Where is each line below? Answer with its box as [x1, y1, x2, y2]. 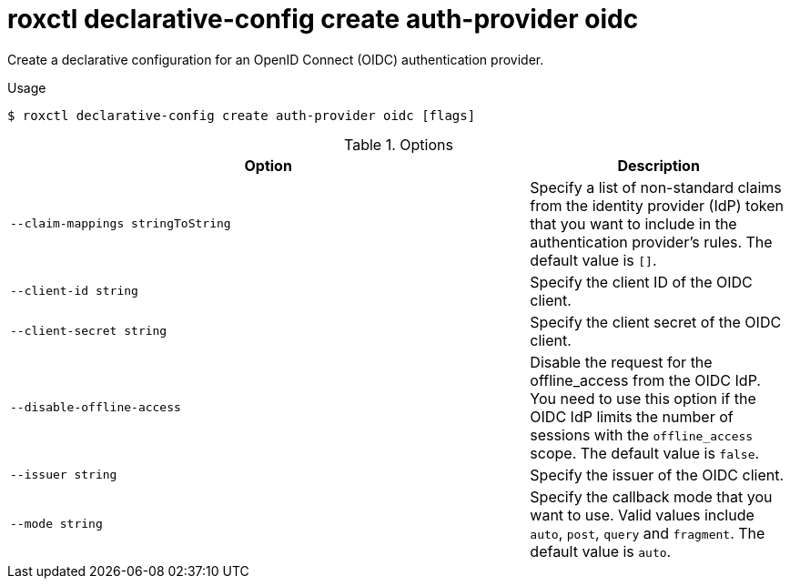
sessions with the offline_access [530, 425, 754, 444]
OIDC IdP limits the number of [530, 407, 734, 426]
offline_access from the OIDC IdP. [530, 370, 761, 389]
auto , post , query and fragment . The [530, 523, 765, 542]
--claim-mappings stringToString [10, 217, 231, 231]
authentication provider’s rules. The [530, 232, 773, 251]
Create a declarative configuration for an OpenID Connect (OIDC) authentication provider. [7, 51, 544, 67]
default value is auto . [530, 541, 672, 561]
